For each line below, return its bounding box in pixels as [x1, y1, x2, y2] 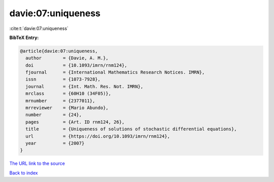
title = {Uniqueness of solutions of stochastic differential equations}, [25, 126, 237, 132]
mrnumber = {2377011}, [25, 98, 95, 103]
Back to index [9, 170, 38, 176]
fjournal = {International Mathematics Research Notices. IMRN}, [25, 69, 205, 76]
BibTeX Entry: [9, 34, 39, 41]
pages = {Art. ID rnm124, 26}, [25, 119, 125, 125]
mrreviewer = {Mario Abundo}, [25, 105, 109, 111]
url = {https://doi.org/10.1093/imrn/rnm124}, [25, 133, 170, 139]
